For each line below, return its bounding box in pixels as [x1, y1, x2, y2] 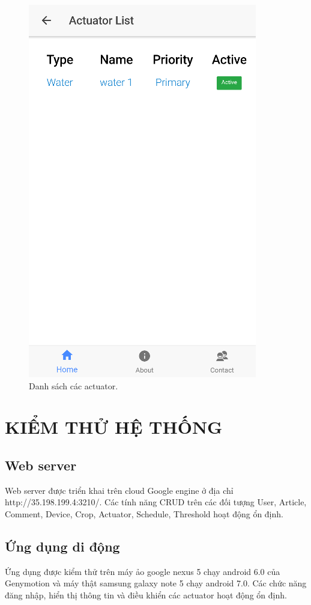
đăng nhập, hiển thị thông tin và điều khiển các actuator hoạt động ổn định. [5, 588, 287, 601]
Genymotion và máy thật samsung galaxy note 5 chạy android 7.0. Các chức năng [5, 577, 307, 589]
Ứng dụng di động [5, 537, 120, 555]
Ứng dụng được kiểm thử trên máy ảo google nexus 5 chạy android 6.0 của [5, 565, 280, 577]
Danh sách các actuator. [29, 379, 118, 392]
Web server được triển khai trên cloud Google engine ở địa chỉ [5, 484, 234, 496]
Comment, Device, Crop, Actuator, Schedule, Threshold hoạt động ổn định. [5, 507, 283, 520]
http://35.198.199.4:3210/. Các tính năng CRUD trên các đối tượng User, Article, [5, 496, 307, 508]
